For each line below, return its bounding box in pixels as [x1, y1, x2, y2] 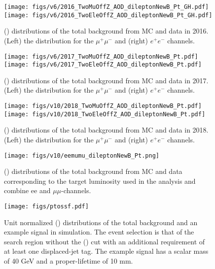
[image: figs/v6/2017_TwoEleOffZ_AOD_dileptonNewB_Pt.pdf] [4, 61, 202, 68]
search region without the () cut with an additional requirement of [4, 236, 205, 246]
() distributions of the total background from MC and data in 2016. [4, 26, 209, 36]
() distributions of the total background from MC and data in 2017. [4, 75, 209, 85]
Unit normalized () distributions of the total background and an [4, 217, 198, 227]
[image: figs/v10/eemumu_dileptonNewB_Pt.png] [4, 152, 159, 159]
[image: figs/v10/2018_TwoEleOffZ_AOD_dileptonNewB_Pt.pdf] [4, 110, 206, 118]
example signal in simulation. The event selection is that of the [4, 227, 194, 237]
